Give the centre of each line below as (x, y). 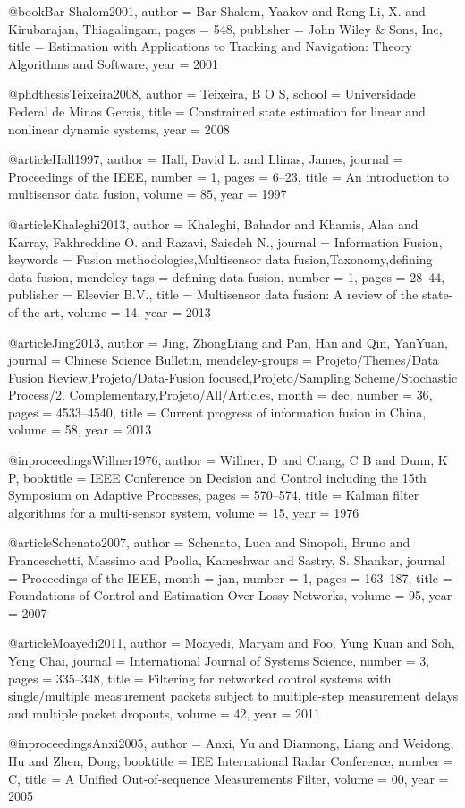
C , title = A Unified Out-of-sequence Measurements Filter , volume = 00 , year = (228, 778)
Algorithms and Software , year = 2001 (114, 63)
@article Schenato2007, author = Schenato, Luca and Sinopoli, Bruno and (209, 542)
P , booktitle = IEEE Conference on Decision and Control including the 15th (217, 477)
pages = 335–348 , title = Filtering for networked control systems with (200, 678)
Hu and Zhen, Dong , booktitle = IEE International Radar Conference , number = (231, 760)
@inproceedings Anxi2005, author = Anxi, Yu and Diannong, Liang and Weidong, (231, 743)
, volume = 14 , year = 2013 (135, 311)
